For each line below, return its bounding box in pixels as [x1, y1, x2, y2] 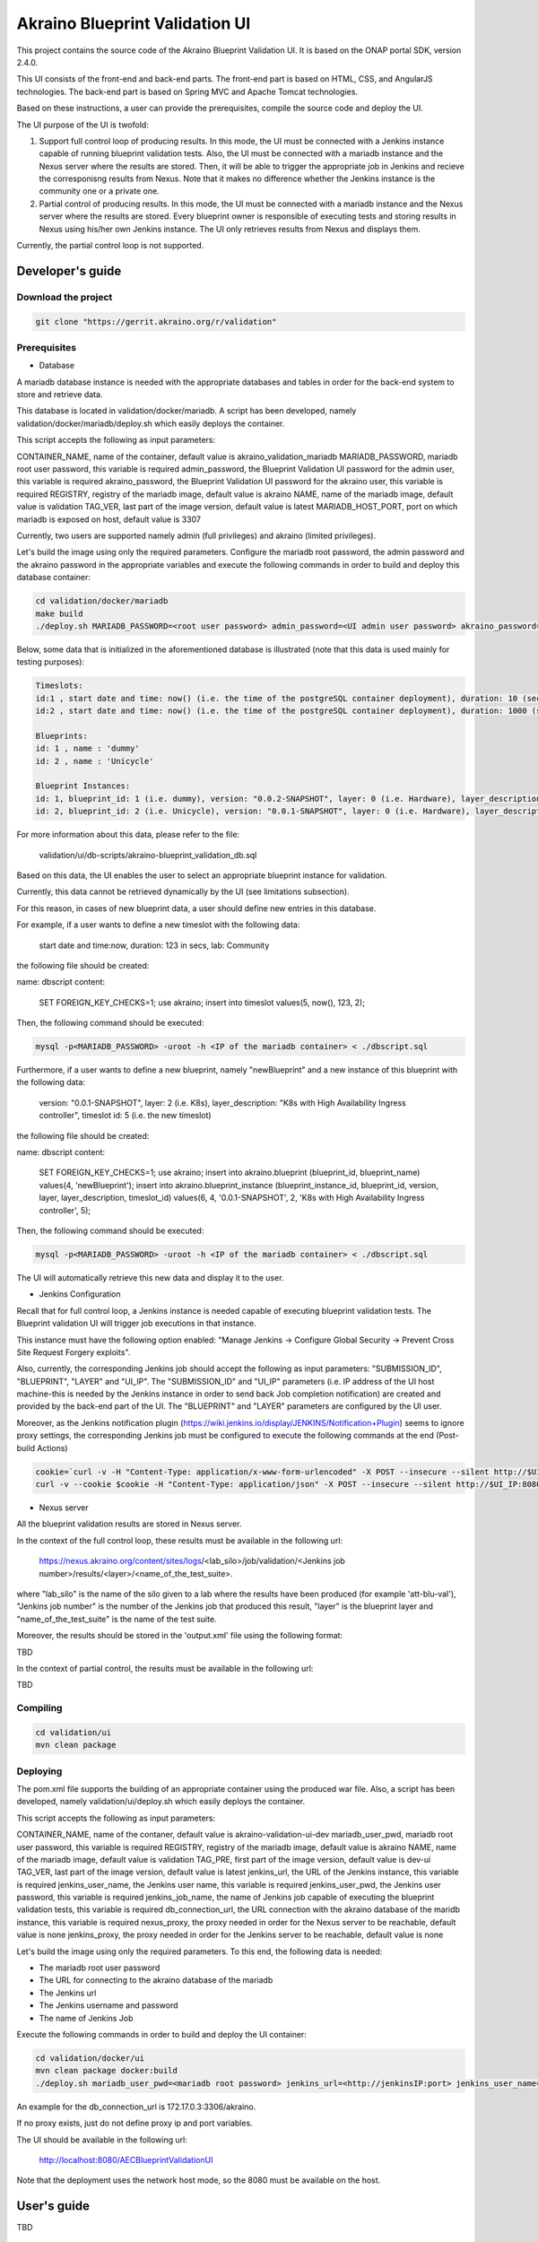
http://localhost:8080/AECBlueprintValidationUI [39, 2154, 213, 2165]
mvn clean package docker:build [35, 2065, 178, 2076]
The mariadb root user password [39, 1962, 161, 1973]
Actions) [37, 1442, 68, 1453]
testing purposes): [16, 656, 85, 667]
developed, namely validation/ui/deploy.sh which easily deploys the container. [16, 1796, 306, 1807]
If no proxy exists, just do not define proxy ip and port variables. [16, 2117, 253, 2129]
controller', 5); [39, 1204, 91, 1215]
